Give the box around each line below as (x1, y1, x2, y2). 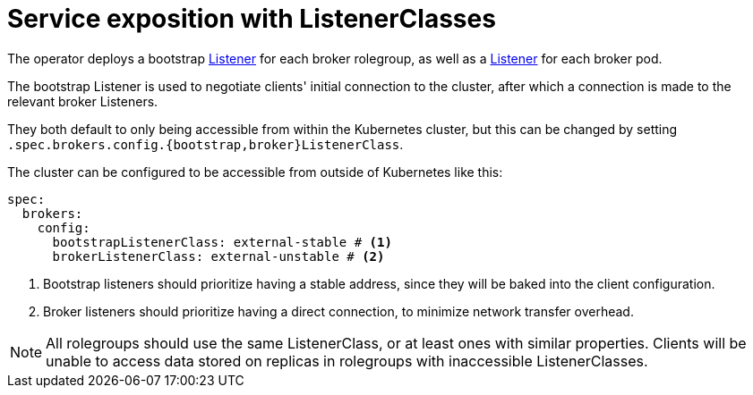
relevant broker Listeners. (7, 93, 158, 109)
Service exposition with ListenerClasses (7, 4, 496, 34)
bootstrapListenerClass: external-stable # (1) (52, 234, 392, 249)
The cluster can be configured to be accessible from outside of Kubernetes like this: (7, 164, 503, 180)
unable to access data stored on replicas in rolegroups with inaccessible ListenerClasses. (46, 351, 648, 370)
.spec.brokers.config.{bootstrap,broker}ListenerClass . (7, 136, 404, 152)
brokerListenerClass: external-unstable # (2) (52, 248, 385, 264)
